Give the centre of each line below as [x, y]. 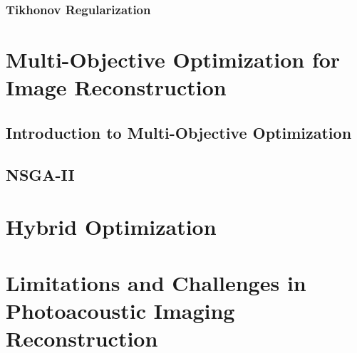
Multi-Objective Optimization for [173, 59]
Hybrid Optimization [111, 227]
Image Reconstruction [116, 87]
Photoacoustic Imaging [120, 310]
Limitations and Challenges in [156, 282]
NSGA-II [40, 174]
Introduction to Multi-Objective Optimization [179, 132]
